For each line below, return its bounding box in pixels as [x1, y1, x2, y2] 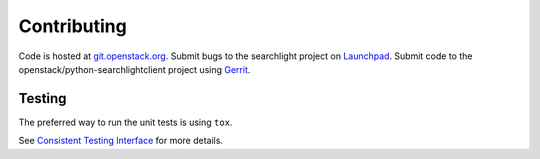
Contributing [18, 15, 127, 37]
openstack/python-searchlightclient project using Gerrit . [18, 63, 251, 75]
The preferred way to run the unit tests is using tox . [18, 116, 233, 128]
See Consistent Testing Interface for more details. [18, 135, 224, 147]
